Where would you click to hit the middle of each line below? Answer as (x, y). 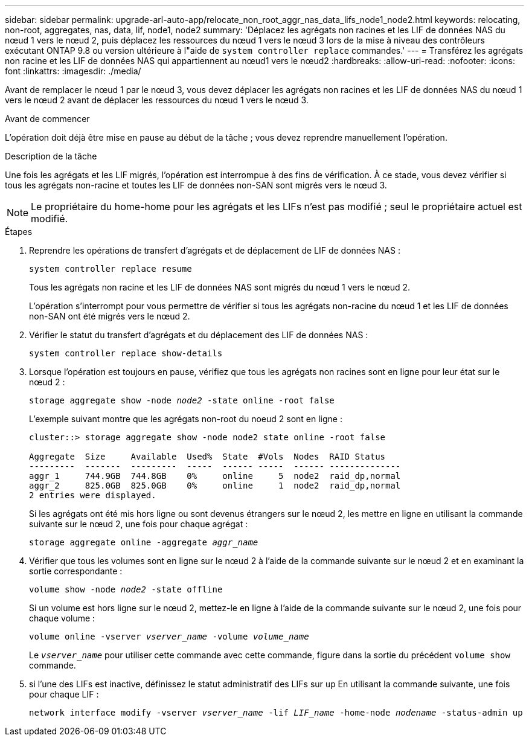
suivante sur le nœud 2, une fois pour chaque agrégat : (139, 524)
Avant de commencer (47, 119)
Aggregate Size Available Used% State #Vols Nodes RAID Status (207, 457)
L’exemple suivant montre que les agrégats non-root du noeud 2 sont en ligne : (186, 419)
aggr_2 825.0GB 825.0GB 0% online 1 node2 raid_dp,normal (215, 486)
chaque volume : (62, 618)
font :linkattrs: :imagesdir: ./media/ (73, 71)
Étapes (19, 232)
